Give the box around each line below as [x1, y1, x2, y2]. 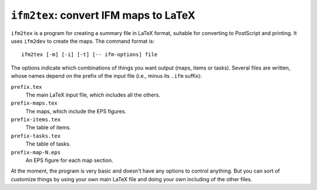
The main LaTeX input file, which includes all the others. [25, 91, 161, 98]
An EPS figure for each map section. [25, 157, 114, 164]
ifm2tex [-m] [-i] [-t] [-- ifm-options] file [21, 51, 158, 58]
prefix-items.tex [11, 116, 61, 123]
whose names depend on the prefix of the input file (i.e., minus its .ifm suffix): [11, 72, 202, 80]
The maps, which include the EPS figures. [25, 108, 127, 115]
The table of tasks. [25, 140, 71, 147]
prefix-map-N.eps [11, 149, 61, 156]
